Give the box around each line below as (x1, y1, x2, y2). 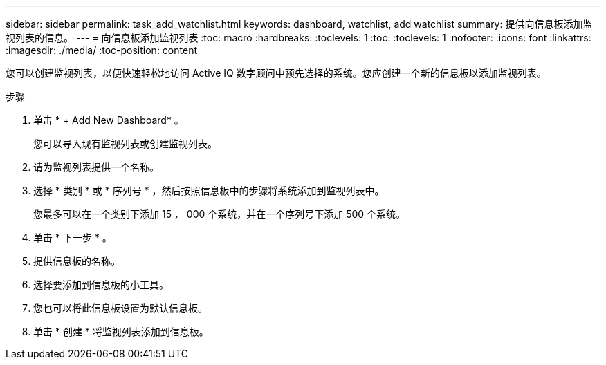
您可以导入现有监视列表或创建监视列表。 (33, 138, 217, 149)
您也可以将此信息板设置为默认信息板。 (33, 302, 208, 314)
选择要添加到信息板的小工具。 (33, 279, 169, 290)
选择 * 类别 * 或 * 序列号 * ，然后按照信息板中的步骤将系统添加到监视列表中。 (33, 185, 385, 196)
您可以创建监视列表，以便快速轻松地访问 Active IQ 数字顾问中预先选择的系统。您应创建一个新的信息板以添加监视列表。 (6, 67, 547, 79)
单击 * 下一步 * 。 (33, 232, 112, 243)
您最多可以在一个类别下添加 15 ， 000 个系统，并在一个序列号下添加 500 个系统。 (33, 208, 406, 220)
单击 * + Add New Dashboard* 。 (33, 114, 184, 126)
